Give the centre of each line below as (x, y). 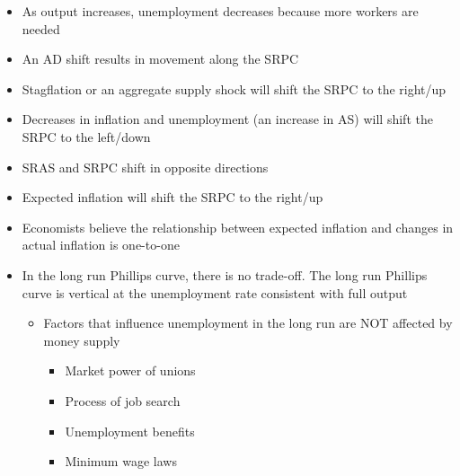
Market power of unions (130, 370)
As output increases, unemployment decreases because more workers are (220, 11)
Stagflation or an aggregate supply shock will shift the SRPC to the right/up (234, 88)
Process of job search (123, 400)
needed (41, 28)
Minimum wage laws (121, 461)
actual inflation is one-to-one (101, 245)
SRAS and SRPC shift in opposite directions (145, 167)
